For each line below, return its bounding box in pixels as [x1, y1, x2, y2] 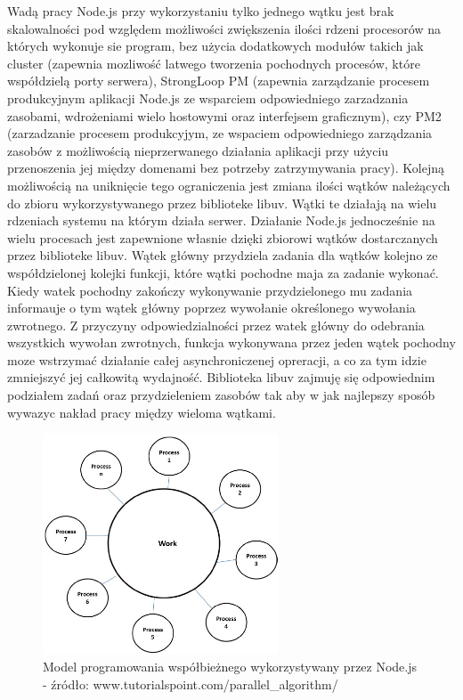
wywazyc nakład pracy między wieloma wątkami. [7, 403, 276, 421]
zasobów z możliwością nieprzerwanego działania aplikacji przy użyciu [7, 141, 389, 159]
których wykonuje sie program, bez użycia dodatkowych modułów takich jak [7, 37, 424, 55]
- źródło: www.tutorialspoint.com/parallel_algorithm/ [43, 674, 338, 693]
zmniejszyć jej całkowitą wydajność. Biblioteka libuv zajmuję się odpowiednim [7, 368, 435, 387]
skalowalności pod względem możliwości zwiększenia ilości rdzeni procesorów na [7, 19, 442, 37]
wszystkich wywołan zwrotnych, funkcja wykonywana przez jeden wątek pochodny [7, 333, 456, 352]
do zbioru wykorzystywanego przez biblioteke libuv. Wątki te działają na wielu [7, 193, 437, 212]
